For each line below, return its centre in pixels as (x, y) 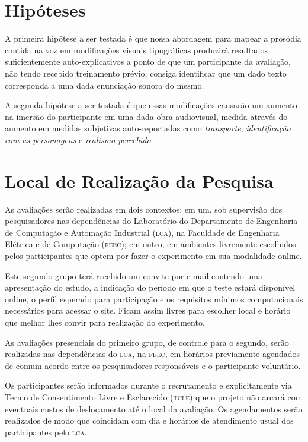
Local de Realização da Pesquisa (139, 180)
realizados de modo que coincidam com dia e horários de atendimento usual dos (149, 420)
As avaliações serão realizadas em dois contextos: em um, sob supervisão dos (144, 209)
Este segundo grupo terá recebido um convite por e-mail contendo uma (134, 275)
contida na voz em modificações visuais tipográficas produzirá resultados (136, 50)
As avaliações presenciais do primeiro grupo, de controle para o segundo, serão (147, 342)
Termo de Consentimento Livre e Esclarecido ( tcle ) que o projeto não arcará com (154, 397)
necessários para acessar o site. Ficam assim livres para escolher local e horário (148, 310)
